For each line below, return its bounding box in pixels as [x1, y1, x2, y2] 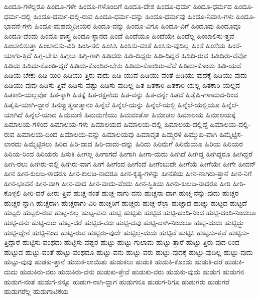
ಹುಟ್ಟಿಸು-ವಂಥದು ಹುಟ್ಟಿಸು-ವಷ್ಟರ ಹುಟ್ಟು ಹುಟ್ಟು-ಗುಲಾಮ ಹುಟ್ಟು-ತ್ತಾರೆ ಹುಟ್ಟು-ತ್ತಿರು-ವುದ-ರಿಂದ [22, 237, 239, 247]
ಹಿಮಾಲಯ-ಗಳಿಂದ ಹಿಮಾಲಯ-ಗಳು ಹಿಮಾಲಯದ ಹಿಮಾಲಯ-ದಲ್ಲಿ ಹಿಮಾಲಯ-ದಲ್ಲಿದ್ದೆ [4, 119, 208, 129]
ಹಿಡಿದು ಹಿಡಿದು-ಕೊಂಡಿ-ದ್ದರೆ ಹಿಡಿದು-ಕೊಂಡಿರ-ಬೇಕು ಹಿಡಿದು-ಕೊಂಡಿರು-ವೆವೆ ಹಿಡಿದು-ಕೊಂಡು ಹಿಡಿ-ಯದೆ [4, 60, 241, 70]
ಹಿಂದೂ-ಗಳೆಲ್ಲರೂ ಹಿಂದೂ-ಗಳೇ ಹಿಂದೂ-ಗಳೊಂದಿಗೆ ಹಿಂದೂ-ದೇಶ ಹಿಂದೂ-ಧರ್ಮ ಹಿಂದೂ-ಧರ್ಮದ [4, 1, 232, 11]
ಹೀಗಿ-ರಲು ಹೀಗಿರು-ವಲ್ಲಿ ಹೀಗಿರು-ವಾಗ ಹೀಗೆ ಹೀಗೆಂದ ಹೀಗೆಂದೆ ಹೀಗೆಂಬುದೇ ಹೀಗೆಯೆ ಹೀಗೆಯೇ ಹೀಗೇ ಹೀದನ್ [4, 158, 256, 169]
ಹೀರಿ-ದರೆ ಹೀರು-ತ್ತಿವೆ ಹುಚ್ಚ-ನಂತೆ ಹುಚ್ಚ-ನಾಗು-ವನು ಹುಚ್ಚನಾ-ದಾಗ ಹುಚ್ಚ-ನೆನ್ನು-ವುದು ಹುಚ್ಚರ [23, 188, 239, 198]
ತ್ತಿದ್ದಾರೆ [4, 237, 20, 247]
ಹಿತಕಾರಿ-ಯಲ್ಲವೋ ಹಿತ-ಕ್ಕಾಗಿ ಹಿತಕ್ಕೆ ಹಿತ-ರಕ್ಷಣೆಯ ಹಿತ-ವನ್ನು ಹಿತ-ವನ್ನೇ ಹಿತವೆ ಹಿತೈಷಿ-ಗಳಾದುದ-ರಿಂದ [4, 89, 238, 100]
